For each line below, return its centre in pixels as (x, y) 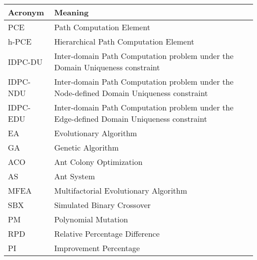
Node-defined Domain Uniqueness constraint (131, 93)
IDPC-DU (25, 61)
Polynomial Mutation (91, 219)
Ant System (74, 176)
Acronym (26, 12)
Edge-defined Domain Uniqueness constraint (130, 119)
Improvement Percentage (97, 248)
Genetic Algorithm (86, 147)
